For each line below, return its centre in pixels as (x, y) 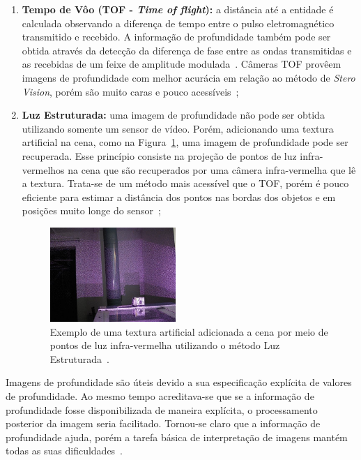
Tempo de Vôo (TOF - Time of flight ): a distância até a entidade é (178, 9)
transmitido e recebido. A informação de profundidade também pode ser (176, 37)
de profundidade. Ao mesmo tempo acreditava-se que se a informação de (160, 395)
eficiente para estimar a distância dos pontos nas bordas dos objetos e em (179, 196)
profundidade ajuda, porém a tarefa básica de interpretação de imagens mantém (177, 437)
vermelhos (43, 169)
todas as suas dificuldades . (64, 451)
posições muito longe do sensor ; (91, 210)
